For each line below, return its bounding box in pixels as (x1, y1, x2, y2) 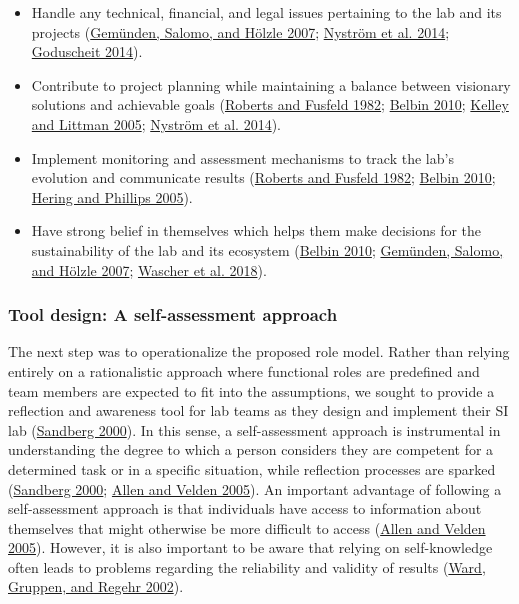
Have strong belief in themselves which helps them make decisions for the (31, 220, 482, 241)
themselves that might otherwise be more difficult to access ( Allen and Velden (8, 517, 486, 538)
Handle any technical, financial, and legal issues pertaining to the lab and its (31, 2, 502, 22)
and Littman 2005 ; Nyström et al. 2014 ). (31, 113, 282, 134)
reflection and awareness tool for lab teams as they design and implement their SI (8, 400, 509, 421)
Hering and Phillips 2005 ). (31, 186, 193, 207)
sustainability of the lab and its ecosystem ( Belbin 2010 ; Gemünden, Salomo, (31, 239, 504, 260)
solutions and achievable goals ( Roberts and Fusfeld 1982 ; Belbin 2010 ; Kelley (31, 94, 509, 115)
